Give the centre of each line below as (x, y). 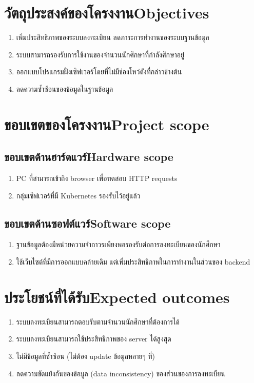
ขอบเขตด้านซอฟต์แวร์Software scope (87, 223)
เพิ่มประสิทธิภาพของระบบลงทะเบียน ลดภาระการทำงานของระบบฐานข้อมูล (113, 37)
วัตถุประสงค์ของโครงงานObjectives (107, 13)
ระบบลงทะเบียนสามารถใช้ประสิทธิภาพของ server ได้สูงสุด (94, 339)
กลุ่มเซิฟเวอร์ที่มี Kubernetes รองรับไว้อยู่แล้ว (78, 195)
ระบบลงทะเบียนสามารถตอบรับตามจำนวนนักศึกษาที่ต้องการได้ (98, 321)
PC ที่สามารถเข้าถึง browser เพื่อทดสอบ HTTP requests (97, 178)
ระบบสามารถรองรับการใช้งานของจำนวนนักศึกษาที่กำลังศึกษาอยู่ (100, 54)
